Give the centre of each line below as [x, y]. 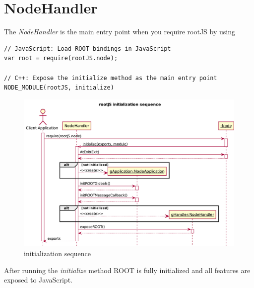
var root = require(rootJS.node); [61, 58]
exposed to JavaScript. [38, 280]
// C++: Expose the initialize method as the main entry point [111, 78]
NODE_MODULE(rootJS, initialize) [59, 88]
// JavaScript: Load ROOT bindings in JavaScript [88, 48]
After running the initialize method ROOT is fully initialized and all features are [127, 270]
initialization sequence [58, 253]
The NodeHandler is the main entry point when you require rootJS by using [120, 32]
